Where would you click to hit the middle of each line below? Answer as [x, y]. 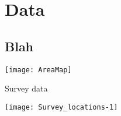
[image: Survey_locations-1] [61, 107]
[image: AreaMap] [38, 70]
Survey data [26, 88]
